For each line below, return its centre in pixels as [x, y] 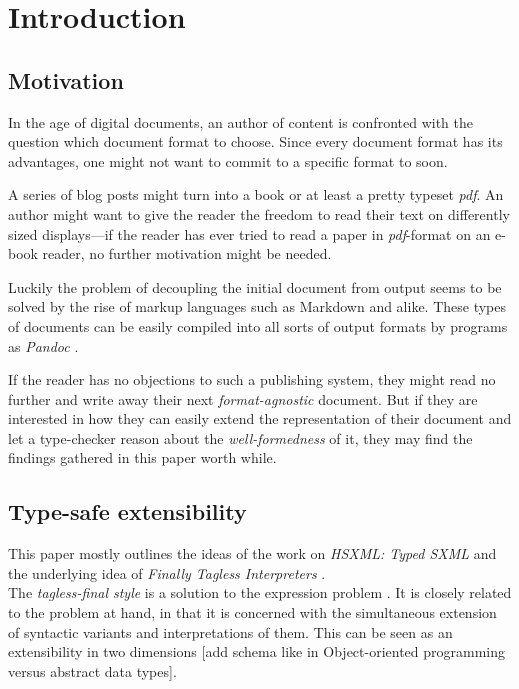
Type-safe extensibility [127, 511]
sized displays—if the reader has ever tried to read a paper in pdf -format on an [249, 233]
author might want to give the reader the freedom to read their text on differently [259, 213]
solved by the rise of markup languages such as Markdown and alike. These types [257, 306]
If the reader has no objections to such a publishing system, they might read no [252, 379]
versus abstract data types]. [92, 670]
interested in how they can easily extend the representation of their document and [260, 418]
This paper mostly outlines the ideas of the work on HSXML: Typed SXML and [252, 553]
